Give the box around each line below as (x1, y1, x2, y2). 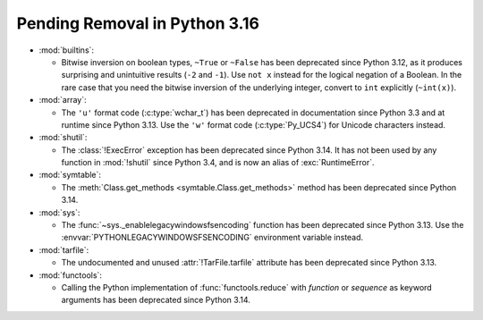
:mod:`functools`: (38, 269, 103, 281)
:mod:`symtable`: (38, 170, 102, 181)
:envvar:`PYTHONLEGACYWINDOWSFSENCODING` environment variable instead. (61, 232, 364, 243)
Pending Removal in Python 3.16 (16, 13, 259, 33)
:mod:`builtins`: (38, 45, 94, 55)
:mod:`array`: (38, 95, 87, 105)
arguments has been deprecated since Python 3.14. (61, 295, 250, 306)
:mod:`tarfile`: (38, 244, 89, 255)
